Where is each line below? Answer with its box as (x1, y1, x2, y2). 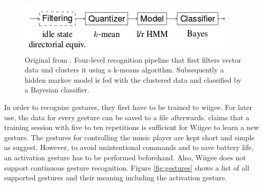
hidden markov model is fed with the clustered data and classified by (25, 74, 241, 85)
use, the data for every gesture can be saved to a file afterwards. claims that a (4, 111, 250, 122)
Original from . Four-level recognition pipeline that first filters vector (25, 54, 241, 65)
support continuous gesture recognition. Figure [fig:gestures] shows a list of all (4, 162, 250, 173)
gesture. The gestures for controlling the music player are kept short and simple (4, 132, 255, 142)
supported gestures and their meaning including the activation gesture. (4, 172, 227, 183)
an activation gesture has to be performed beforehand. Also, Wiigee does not (4, 152, 246, 162)
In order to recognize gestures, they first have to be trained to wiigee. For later (4, 101, 252, 112)
